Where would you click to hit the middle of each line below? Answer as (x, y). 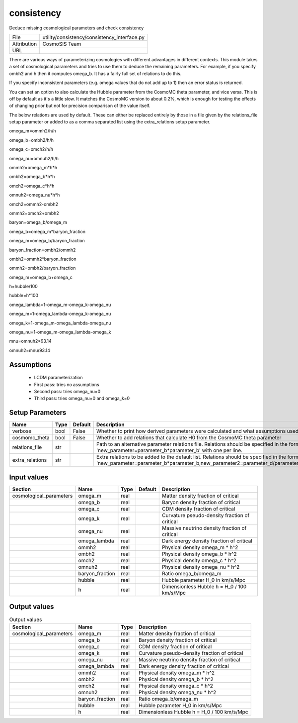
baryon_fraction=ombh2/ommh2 (42, 250)
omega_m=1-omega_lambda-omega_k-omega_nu (60, 314)
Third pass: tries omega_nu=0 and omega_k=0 (82, 399)
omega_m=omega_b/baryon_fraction (47, 241)
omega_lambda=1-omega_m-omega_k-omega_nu (60, 305)
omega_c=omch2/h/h (31, 149)
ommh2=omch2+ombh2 (34, 213)
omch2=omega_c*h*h (32, 186)
